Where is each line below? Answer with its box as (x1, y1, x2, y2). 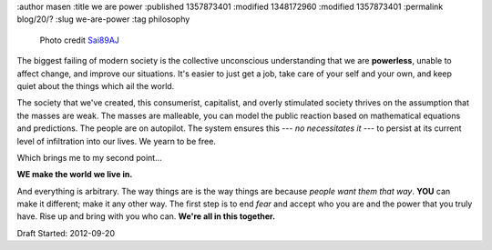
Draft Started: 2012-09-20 (16, 227, 116, 238)
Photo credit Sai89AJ (39, 35, 120, 45)
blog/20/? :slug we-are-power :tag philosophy (16, 14, 190, 25)
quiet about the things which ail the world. (16, 80, 175, 91)
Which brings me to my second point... (16, 152, 163, 163)
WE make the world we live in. (16, 169, 133, 180)
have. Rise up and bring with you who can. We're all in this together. (16, 211, 276, 222)
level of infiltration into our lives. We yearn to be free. (16, 135, 216, 146)
